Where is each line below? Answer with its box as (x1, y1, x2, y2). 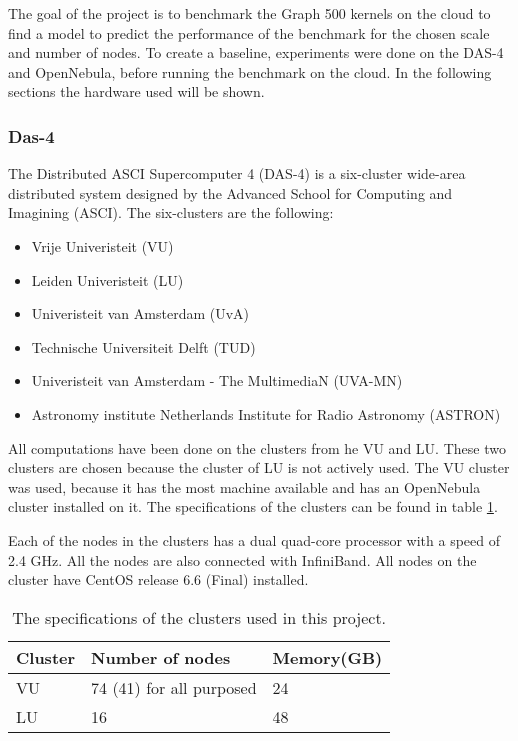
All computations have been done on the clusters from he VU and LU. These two (8, 437, 506, 458)
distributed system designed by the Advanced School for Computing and (8, 182, 453, 203)
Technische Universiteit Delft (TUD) (31, 336, 256, 357)
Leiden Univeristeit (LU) (31, 269, 184, 290)
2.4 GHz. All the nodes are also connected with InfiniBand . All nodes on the (8, 549, 477, 570)
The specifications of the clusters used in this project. (12, 605, 387, 629)
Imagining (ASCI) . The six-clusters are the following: (8, 202, 334, 223)
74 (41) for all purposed (91, 675, 257, 699)
